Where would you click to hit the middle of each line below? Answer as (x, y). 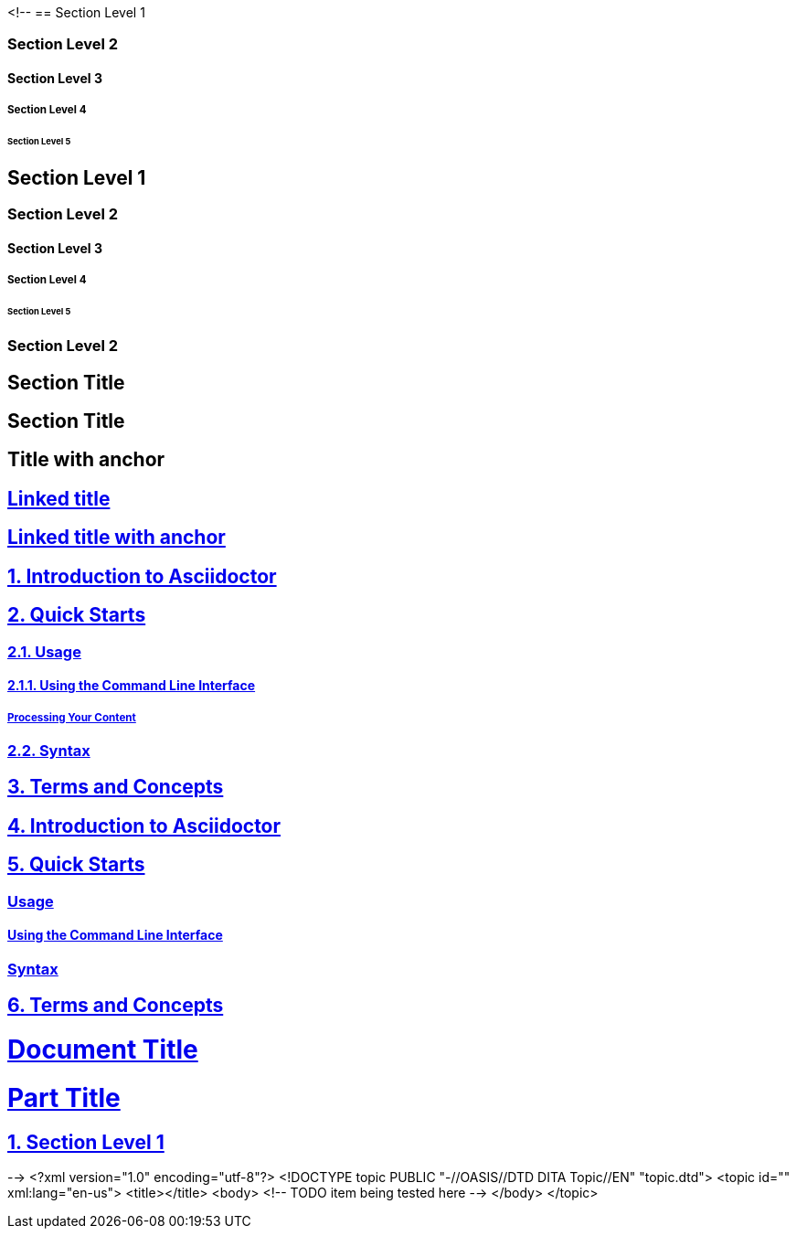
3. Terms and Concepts (116, 787)
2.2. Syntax (49, 750)
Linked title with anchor (117, 538)
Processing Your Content (72, 717)
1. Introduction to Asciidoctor (142, 576)
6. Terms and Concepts (116, 1006)
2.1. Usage (44, 651)
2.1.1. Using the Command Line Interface (132, 686)
